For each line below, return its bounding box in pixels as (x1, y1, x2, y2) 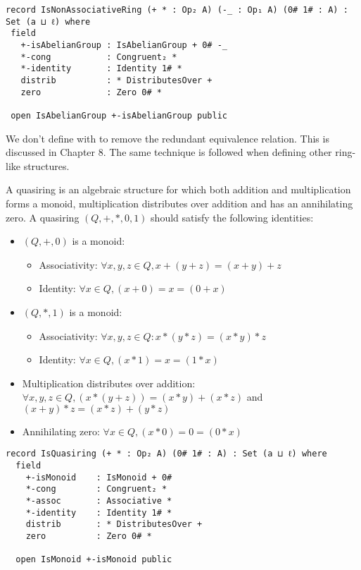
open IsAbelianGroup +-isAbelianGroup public (11, 110, 227, 121)
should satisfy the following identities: (151, 210, 314, 224)
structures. (23, 158, 70, 173)
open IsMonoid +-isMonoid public (15, 554, 172, 565)
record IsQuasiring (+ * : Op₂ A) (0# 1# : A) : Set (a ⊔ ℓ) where (6, 449, 327, 459)
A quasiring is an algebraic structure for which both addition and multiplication (6, 182, 351, 197)
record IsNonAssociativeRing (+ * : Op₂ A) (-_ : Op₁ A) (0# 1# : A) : (6, 5, 348, 15)
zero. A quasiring (6, 210, 80, 224)
